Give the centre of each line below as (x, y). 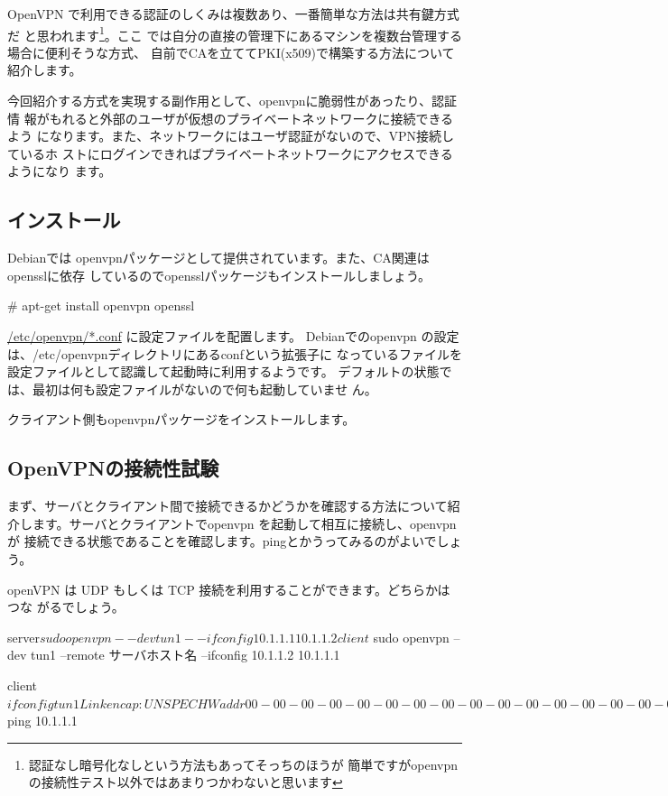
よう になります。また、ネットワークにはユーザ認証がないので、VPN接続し (231, 136)
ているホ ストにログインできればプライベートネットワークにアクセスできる (230, 153)
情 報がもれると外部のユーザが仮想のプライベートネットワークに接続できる (231, 118)
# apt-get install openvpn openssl (101, 305)
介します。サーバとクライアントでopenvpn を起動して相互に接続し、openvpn (232, 523)
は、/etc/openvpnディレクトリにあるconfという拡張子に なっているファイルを (235, 353)
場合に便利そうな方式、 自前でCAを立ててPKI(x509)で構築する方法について (231, 52)
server (23, 637)
